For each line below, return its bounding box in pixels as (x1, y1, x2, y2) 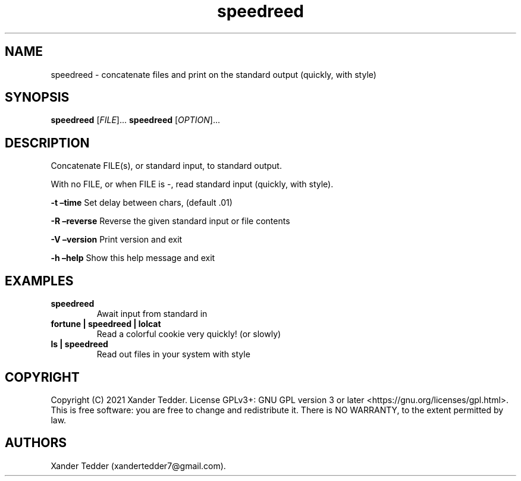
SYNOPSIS (5, 90, 70, 105)
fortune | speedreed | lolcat (51, 319, 161, 329)
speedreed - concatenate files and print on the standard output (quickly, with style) (51, 69, 376, 80)
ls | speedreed (51, 339, 108, 350)
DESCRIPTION (5, 135, 90, 150)
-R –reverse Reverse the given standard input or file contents (51, 216, 290, 227)
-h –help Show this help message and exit (51, 253, 215, 263)
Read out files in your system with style (96, 349, 250, 360)
